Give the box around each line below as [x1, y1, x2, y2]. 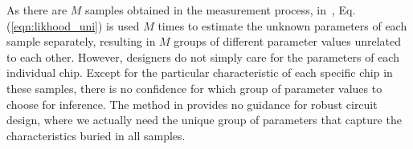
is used [106, 17, 140, 34]
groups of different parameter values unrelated [174, 33, 402, 50]
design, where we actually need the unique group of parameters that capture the [6, 111, 402, 128]
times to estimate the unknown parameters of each [157, 17, 407, 34]
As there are [6, 2, 67, 18]
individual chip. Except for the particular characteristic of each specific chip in [6, 64, 393, 81]
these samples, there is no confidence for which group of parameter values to [6, 79, 382, 96]
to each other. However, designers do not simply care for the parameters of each [6, 48, 399, 65]
